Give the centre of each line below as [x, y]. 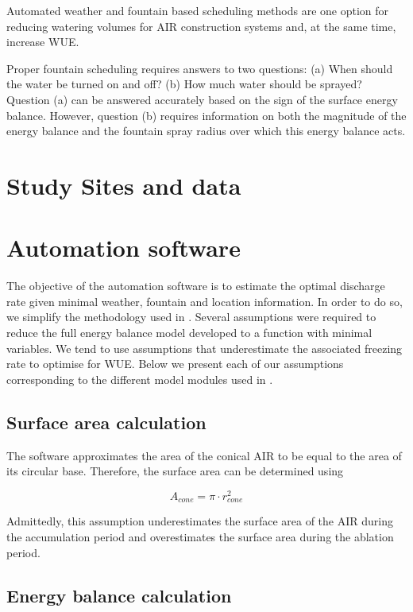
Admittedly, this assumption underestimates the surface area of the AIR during [200, 521]
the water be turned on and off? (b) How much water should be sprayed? [184, 84]
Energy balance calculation [119, 595]
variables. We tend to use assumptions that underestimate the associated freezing [205, 348]
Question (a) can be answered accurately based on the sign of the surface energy [202, 99]
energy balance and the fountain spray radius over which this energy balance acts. [206, 131]
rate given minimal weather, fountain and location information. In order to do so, [205, 301]
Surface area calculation [106, 422]
